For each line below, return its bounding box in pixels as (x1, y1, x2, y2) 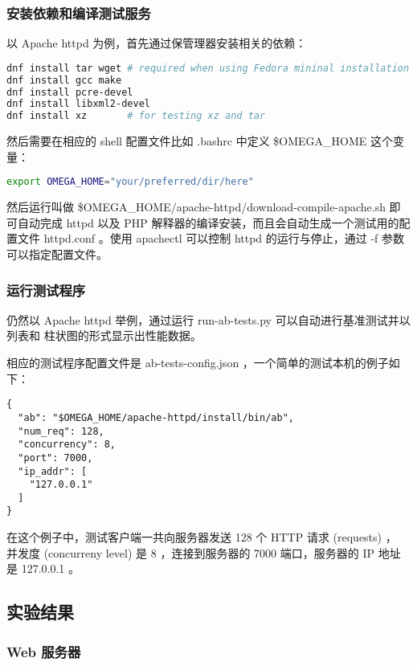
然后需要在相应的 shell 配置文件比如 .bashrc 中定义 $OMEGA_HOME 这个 (6, 133, 393, 149)
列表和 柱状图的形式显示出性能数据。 (6, 327, 202, 344)
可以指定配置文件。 (6, 246, 108, 263)
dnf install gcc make (6, 74, 122, 86)
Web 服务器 (6, 641, 81, 661)
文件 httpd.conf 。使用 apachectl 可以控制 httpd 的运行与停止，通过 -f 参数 (17, 230, 405, 247)
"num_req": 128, (18, 425, 104, 437)
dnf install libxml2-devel (6, 98, 150, 110)
